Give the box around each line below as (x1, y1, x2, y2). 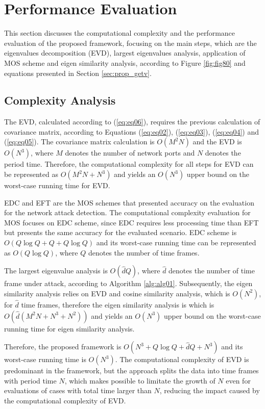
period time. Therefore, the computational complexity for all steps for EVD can (4, 159, 254, 169)
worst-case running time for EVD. (4, 180, 110, 191)
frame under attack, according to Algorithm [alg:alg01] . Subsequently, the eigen (4, 278, 253, 289)
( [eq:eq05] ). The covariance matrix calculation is (4, 136, 155, 147)
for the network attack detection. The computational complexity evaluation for (4, 207, 251, 218)
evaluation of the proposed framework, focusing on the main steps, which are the (4, 37, 257, 48)
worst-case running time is (4, 354, 86, 365)
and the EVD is (192, 136, 242, 147)
